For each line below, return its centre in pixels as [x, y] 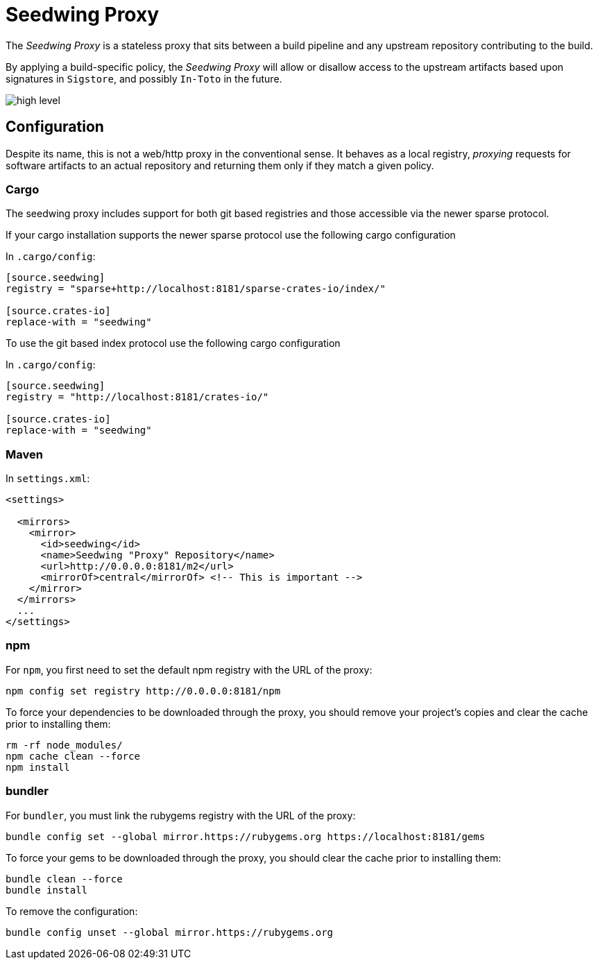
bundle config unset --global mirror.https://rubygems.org [170, 932]
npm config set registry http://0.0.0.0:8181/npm [143, 691]
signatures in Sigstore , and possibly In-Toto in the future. [144, 78]
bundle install [47, 890]
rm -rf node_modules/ [64, 745]
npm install [38, 767]
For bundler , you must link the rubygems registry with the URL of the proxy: [181, 815]
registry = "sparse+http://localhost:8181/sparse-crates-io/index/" [196, 289]
